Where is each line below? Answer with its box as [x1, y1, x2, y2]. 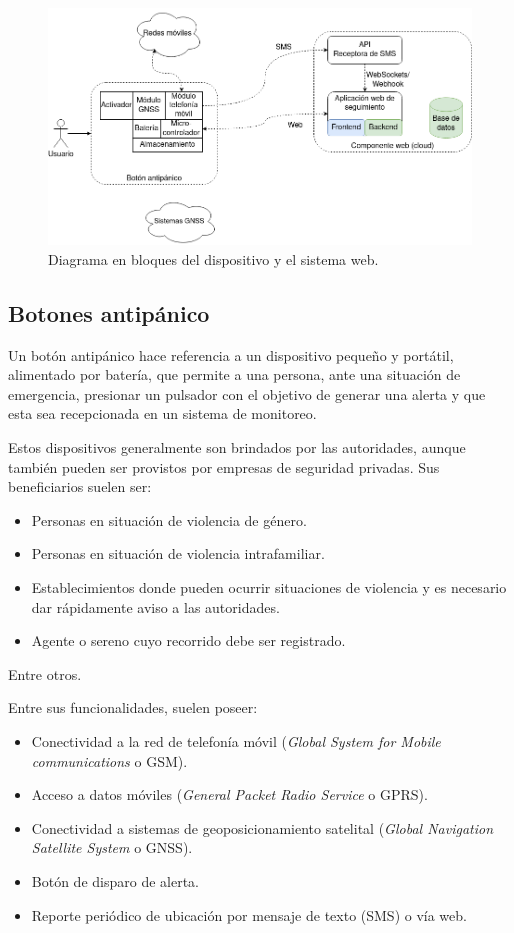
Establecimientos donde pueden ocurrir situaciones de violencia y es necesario [31, 577, 507, 598]
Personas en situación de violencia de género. [31, 509, 307, 530]
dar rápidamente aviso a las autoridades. [31, 596, 280, 617]
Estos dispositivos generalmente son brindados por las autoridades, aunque [8, 437, 466, 458]
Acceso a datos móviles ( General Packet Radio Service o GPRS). [31, 784, 428, 805]
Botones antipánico [8, 297, 210, 328]
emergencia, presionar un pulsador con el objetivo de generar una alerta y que [8, 383, 486, 404]
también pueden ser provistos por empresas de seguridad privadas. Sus [8, 456, 440, 477]
